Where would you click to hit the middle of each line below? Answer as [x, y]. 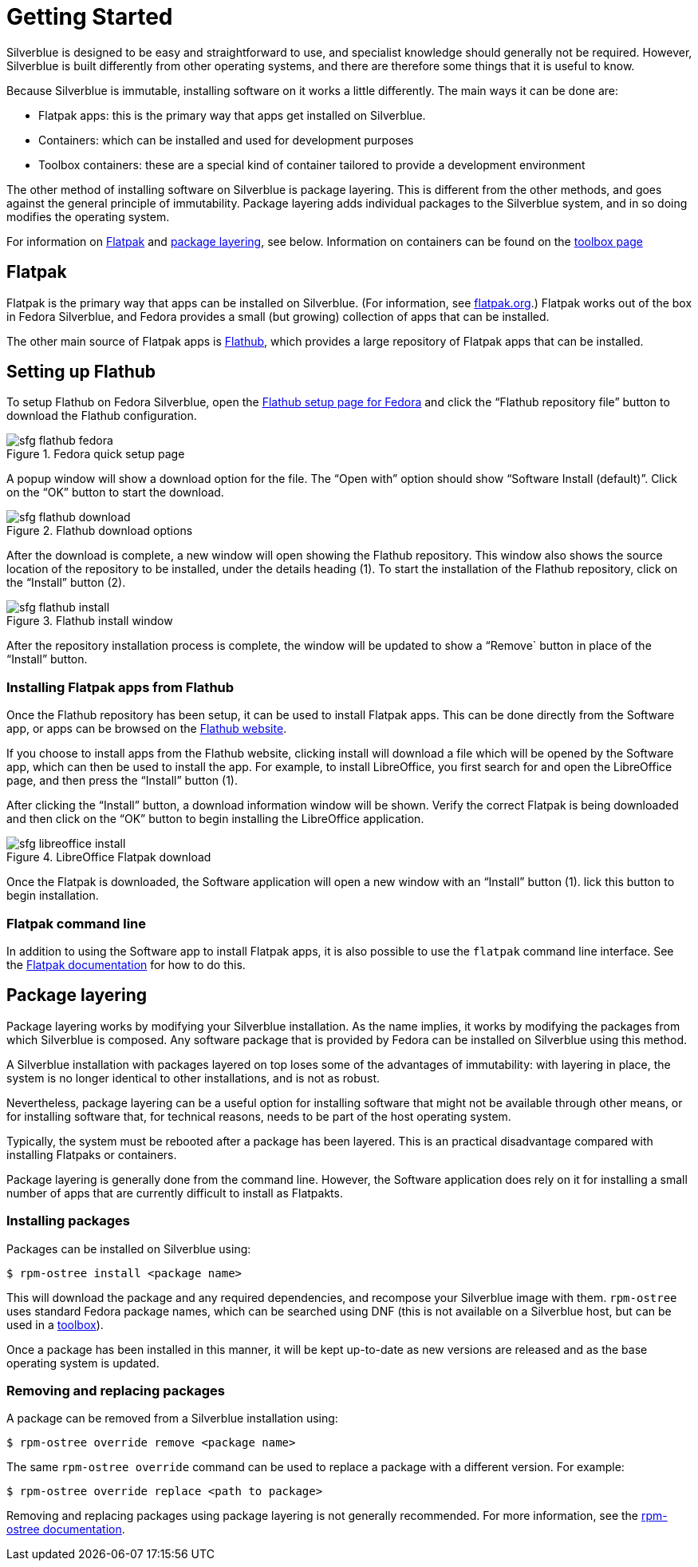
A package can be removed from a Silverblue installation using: [172, 1419]
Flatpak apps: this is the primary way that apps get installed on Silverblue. [232, 115]
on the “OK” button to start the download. [115, 493]
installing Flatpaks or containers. [92, 1154]
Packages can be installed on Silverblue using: [129, 1248]
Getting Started [90, 17]
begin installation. [53, 896]
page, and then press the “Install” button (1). [122, 781]
